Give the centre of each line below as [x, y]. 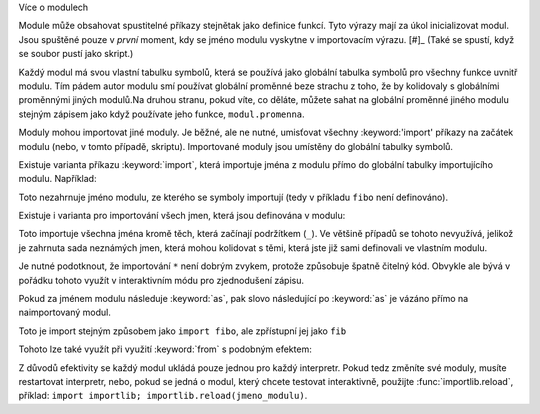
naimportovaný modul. [65, 312]
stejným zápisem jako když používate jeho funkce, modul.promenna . [161, 114]
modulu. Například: [57, 179]
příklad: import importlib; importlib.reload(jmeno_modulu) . [163, 396]
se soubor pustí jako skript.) [76, 54]
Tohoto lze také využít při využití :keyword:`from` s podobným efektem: [165, 349]
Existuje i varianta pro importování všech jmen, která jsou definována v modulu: [182, 216]
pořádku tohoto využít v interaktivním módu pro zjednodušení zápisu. [161, 280]
